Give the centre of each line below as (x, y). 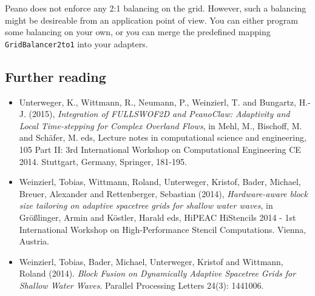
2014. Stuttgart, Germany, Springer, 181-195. (103, 161)
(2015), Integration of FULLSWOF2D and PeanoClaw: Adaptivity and (159, 114)
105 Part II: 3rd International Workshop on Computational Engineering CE (160, 150)
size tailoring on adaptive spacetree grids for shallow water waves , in (146, 205)
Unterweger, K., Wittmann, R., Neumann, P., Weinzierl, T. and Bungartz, (157, 102)
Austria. (34, 241)
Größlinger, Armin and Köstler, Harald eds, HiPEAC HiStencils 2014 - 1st (157, 217)
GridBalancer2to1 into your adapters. (76, 43)
